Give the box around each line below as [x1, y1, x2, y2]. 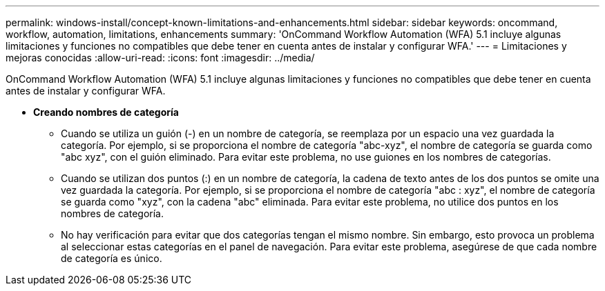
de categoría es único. [61, 252, 162, 264]
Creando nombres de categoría [33, 106, 179, 118]
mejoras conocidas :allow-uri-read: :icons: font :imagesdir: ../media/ [6, 52, 315, 63]
